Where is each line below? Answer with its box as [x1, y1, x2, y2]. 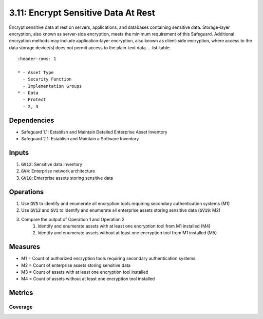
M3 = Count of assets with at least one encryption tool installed [21, 269, 149, 275]
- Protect [22, 97, 46, 102]
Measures [9, 243, 40, 251]
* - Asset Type [18, 70, 54, 75]
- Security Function [22, 76, 72, 82]
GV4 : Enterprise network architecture [21, 168, 95, 174]
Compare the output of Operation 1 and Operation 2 [21, 216, 125, 222]
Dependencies [9, 116, 55, 124]
